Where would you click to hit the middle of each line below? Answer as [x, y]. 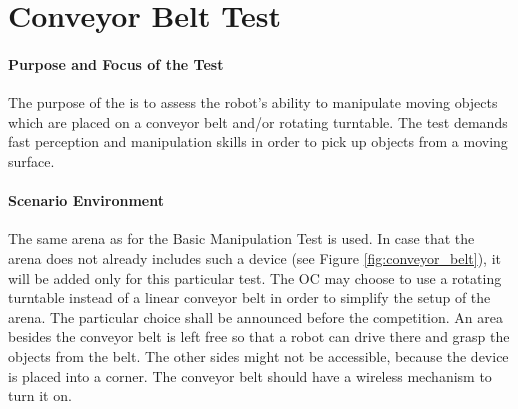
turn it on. [40, 395]
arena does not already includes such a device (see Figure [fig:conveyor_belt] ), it [254, 257]
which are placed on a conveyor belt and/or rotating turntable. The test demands [258, 121]
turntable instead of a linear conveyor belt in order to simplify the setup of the [249, 297]
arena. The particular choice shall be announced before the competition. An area [255, 316]
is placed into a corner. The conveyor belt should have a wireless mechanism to [250, 375]
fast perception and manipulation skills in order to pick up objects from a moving [258, 141]
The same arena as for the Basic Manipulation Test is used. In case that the [241, 238]
